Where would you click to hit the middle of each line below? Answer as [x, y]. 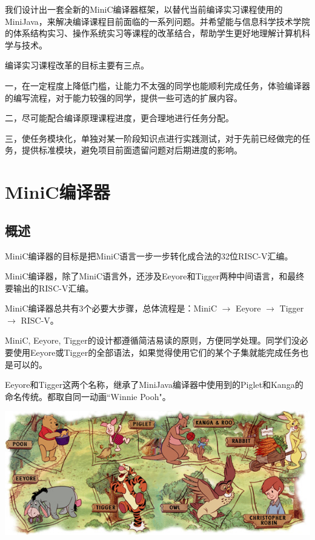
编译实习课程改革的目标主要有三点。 [77, 65]
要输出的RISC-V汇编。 [49, 288]
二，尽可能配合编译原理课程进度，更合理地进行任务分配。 [119, 118]
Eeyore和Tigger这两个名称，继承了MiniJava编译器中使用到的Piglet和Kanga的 [154, 385]
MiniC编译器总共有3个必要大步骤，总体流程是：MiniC [111, 308]
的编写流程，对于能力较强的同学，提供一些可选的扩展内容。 [124, 97]
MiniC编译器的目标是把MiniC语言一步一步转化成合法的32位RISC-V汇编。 [149, 255]
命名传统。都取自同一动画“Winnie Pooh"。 [88, 396]
